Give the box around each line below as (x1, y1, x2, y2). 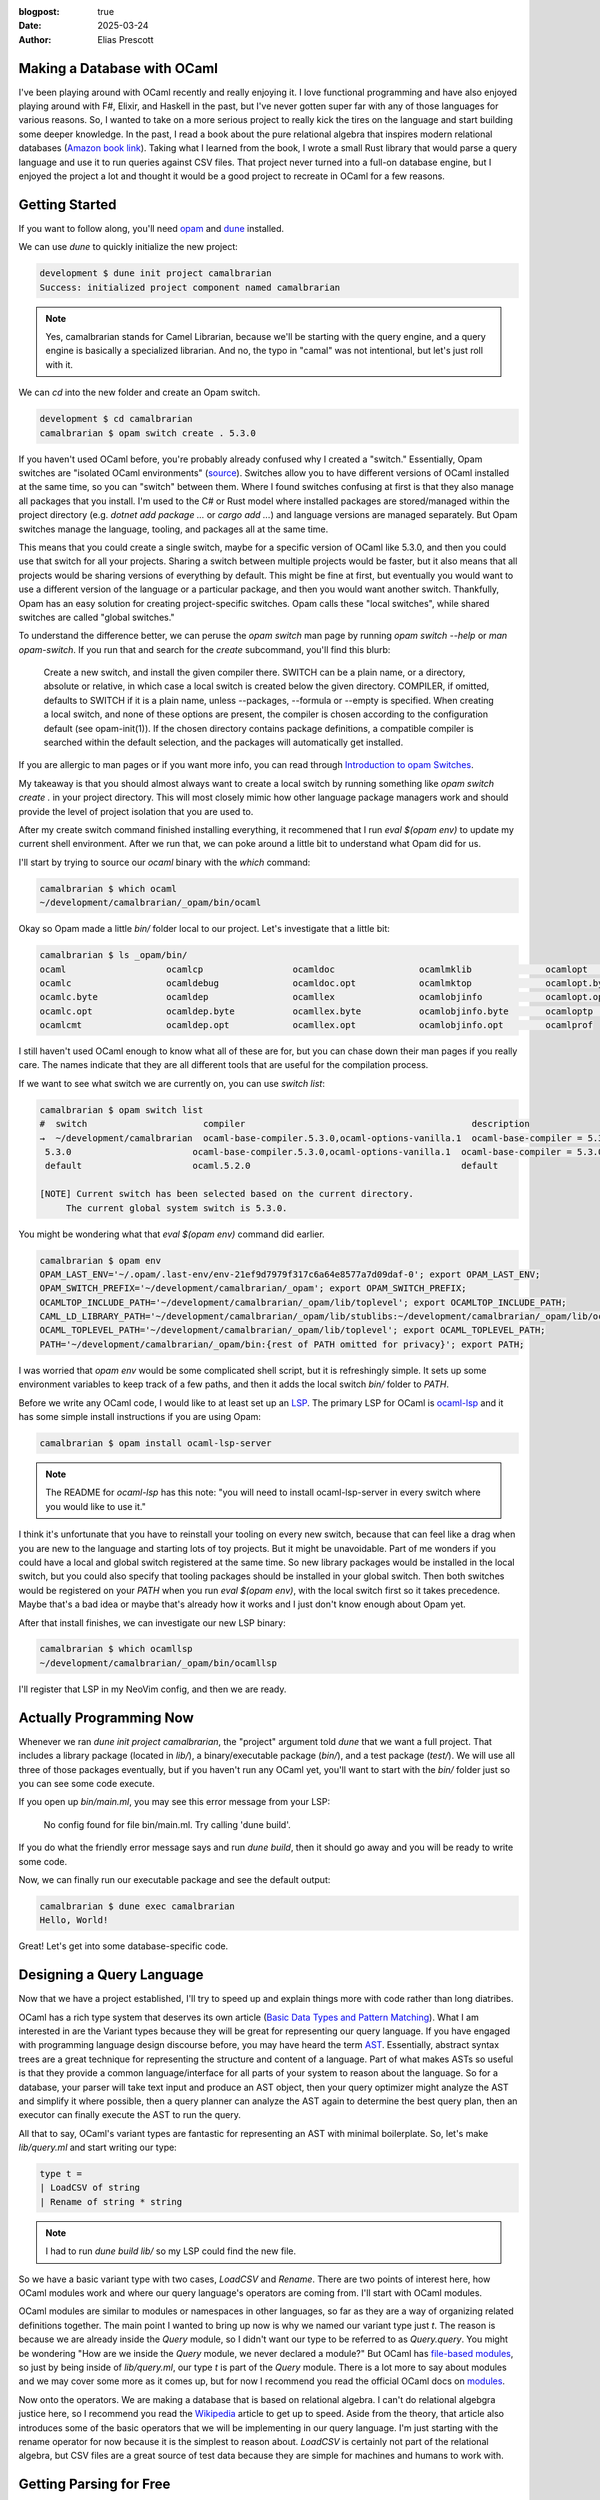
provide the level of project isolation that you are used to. (18, 805, 254, 817)
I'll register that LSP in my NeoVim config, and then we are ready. (18, 1683, 287, 1695)
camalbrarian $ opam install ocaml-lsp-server (39, 1438, 272, 1449)
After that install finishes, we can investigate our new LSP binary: (18, 1616, 286, 1629)
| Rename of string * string (39, 2196, 183, 2207)
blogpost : (18, 6, 60, 17)
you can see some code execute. (18, 1777, 155, 1789)
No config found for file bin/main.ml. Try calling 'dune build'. (43, 1818, 292, 1830)
